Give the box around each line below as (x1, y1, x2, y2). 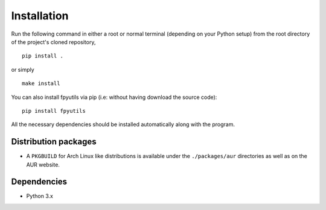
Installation (11, 9, 69, 22)
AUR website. (26, 161, 60, 168)
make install (22, 80, 60, 87)
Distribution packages (11, 136, 97, 147)
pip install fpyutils (22, 107, 86, 114)
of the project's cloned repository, (11, 38, 96, 45)
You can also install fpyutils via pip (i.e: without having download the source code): (11, 94, 217, 101)
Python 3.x (26, 192, 54, 200)
